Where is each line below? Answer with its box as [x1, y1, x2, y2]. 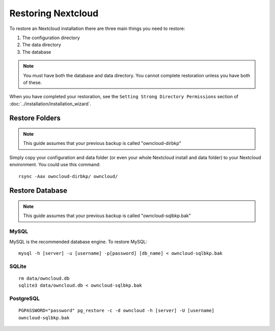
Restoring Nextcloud [9, 8, 99, 19]
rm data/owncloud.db [18, 275, 70, 281]
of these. [23, 79, 42, 85]
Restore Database [9, 186, 67, 195]
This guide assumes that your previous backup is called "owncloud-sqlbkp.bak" [23, 213, 191, 219]
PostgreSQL [9, 295, 40, 302]
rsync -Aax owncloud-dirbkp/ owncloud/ [18, 173, 118, 179]
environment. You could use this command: [9, 162, 101, 168]
